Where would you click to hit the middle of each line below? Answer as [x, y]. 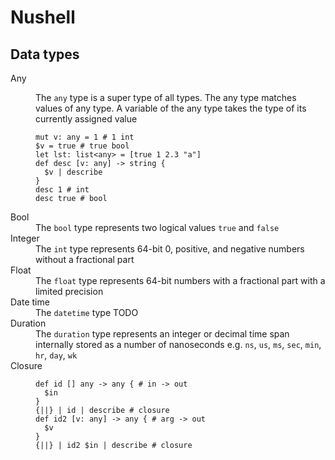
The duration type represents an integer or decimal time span [162, 334]
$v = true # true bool [82, 146]
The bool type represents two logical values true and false [157, 227]
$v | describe [73, 172]
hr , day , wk [56, 355]
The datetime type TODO [87, 312]
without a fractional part [85, 259]
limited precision [69, 291]
